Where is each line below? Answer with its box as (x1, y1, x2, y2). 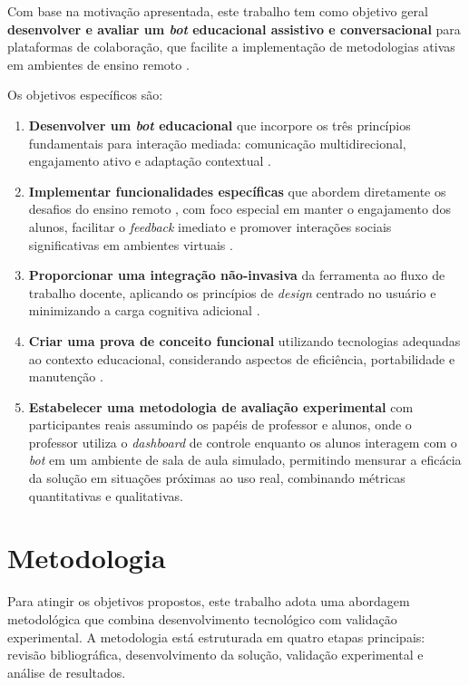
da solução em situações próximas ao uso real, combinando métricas (28, 468, 405, 487)
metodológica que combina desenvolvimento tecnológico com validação (7, 609, 397, 628)
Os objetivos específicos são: (7, 85, 163, 104)
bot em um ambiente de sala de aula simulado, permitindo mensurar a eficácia (28, 450, 462, 469)
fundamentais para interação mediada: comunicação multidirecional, (28, 133, 406, 152)
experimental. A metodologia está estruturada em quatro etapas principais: (7, 627, 425, 646)
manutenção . (28, 367, 103, 386)
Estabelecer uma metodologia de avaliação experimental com (28, 397, 414, 416)
